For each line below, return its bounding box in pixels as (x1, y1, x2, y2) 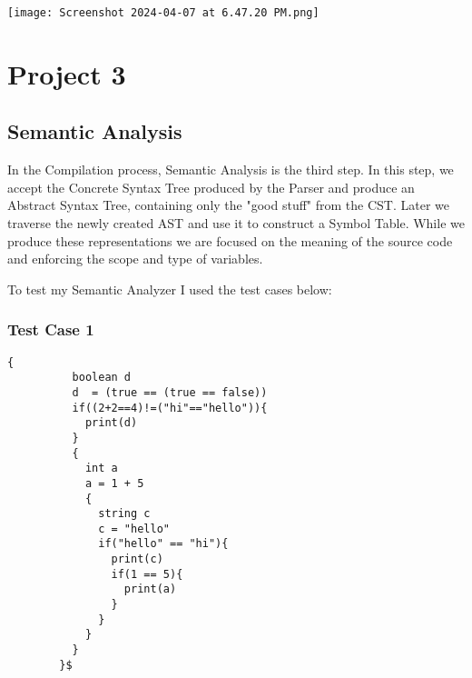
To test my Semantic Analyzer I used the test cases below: (7, 279, 332, 298)
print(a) (123, 583, 177, 596)
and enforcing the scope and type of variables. (7, 249, 263, 268)
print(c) (111, 553, 163, 566)
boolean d (72, 371, 132, 384)
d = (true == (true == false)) (72, 385, 268, 399)
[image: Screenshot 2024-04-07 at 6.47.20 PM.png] (7, 6, 320, 19)
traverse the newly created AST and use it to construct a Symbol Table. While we (7, 214, 465, 233)
